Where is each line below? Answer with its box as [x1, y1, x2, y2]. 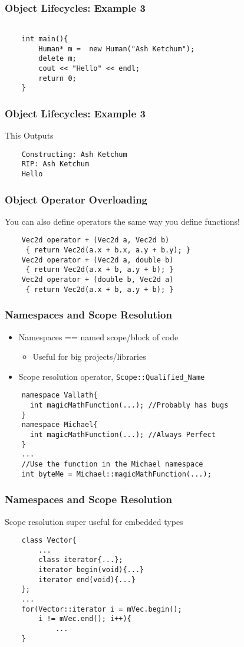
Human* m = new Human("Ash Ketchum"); [38, 44, 195, 53]
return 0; [38, 74, 77, 83]
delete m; [38, 54, 77, 63]
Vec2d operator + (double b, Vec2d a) [21, 275, 174, 284]
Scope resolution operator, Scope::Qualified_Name [18, 370, 205, 382]
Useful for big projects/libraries [32, 350, 146, 363]
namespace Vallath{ [21, 391, 98, 400]
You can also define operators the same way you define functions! [5, 215, 240, 227]
